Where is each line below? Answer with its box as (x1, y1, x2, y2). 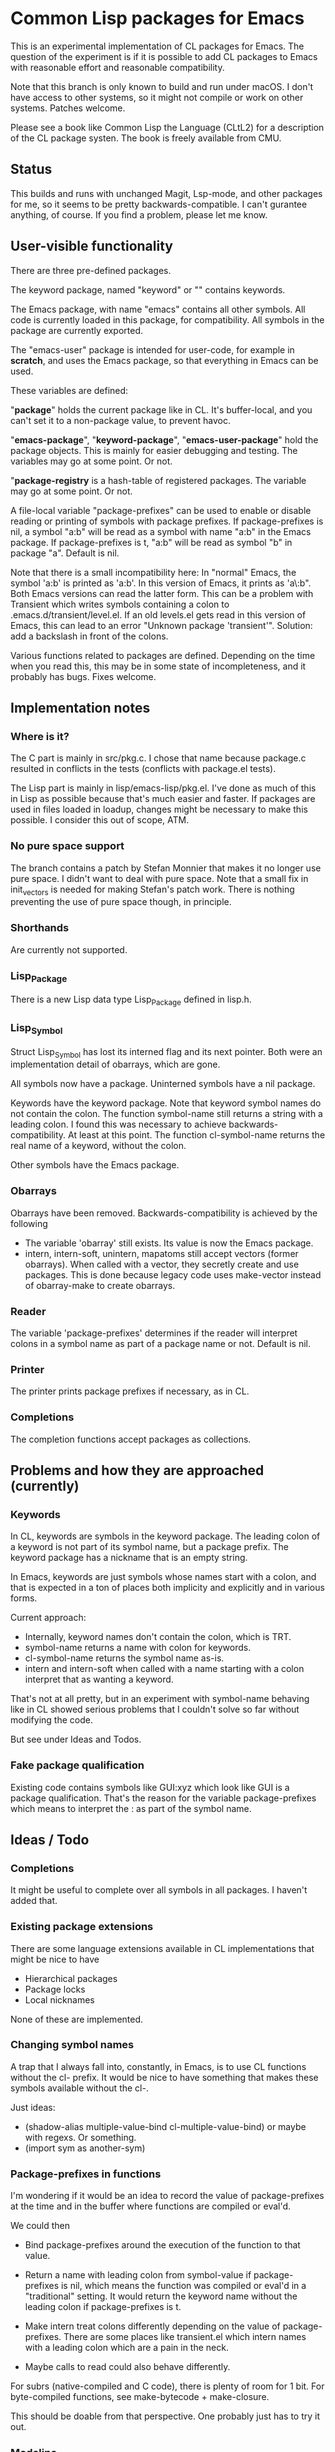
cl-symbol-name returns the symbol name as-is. (24, 1652, 225, 1664)
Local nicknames (24, 1993, 95, 2006)
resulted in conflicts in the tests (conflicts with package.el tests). (10, 763, 277, 775)
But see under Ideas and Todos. (10, 1733, 142, 1746)
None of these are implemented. (10, 2013, 144, 2025)
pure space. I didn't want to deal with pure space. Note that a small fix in (10, 872, 309, 884)
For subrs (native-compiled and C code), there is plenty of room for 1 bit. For (10, 2380, 325, 2392)
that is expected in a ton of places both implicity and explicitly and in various (10, 1582, 325, 1594)
